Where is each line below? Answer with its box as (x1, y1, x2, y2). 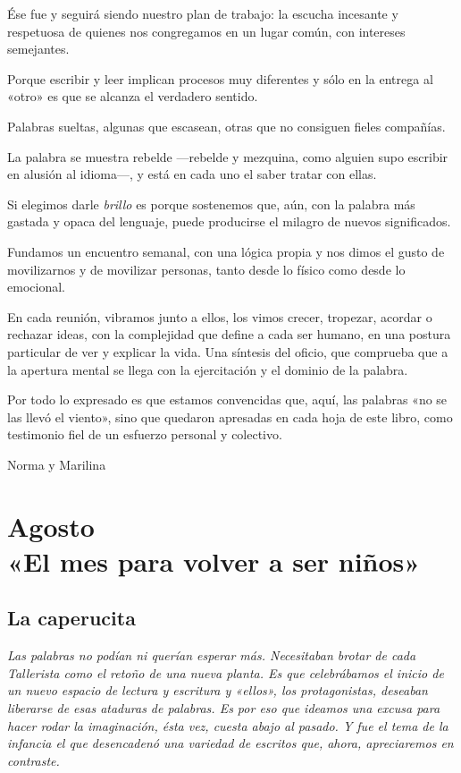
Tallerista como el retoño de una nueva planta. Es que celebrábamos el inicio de (7, 663, 444, 682)
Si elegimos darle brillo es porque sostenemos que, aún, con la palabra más (7, 194, 415, 213)
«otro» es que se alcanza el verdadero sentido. (7, 87, 258, 106)
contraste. (7, 751, 60, 769)
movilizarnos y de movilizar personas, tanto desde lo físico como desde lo (7, 259, 406, 278)
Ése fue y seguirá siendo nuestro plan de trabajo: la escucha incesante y (7, 4, 398, 22)
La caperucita (7, 604, 136, 632)
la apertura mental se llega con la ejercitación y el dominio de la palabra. (7, 360, 408, 378)
